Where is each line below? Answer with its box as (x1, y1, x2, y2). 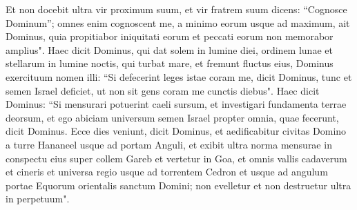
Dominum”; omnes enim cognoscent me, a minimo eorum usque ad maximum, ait (6, 15, 350, 30)
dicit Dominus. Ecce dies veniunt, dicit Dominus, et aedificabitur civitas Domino (6, 124, 347, 138)
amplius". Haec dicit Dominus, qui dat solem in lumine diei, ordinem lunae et (6, 42, 333, 57)
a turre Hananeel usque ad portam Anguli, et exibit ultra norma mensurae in (6, 137, 332, 151)
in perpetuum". (6, 191, 70, 206)
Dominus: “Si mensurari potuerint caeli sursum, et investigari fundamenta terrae (6, 97, 347, 111)
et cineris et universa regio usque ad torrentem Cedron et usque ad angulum (6, 164, 328, 179)
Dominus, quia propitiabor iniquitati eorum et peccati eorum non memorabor (6, 29, 334, 44)
